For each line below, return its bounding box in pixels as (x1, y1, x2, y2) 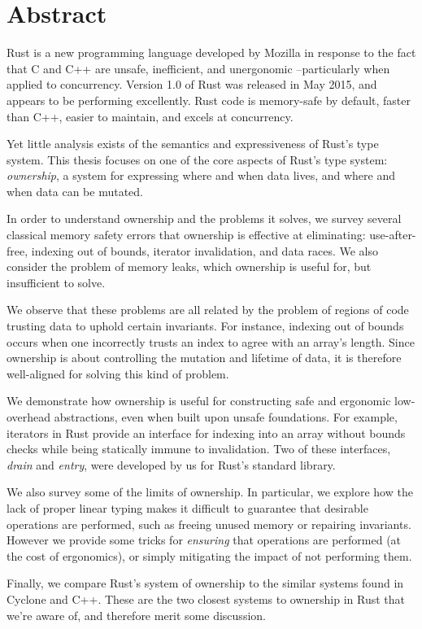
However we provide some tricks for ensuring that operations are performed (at (7, 531, 402, 548)
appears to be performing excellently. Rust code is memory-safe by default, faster (7, 91, 411, 108)
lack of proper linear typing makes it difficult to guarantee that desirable (7, 499, 368, 516)
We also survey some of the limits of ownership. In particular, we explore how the (7, 483, 413, 500)
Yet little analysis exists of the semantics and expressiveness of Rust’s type (7, 135, 379, 152)
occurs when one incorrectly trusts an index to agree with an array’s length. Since (7, 333, 415, 350)
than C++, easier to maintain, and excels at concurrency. (7, 107, 294, 124)
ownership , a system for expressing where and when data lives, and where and (7, 167, 396, 184)
